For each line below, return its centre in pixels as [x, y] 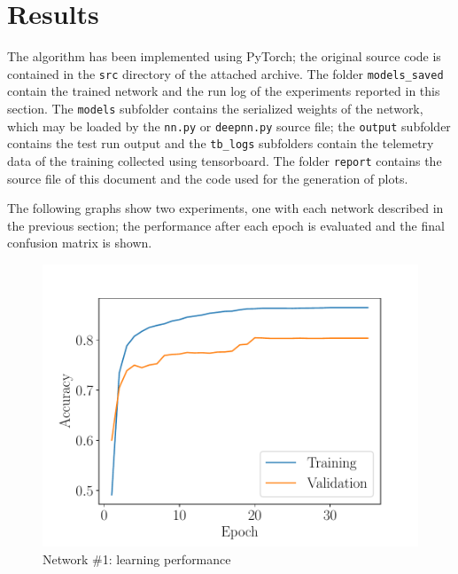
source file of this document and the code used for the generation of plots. [208, 178]
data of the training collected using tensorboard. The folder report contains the [225, 160]
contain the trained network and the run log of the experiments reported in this [224, 91]
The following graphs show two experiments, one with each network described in [225, 208]
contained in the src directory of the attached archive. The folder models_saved [225, 73]
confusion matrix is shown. [80, 243]
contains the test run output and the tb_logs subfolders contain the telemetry [221, 143]
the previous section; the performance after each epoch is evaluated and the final [226, 225]
